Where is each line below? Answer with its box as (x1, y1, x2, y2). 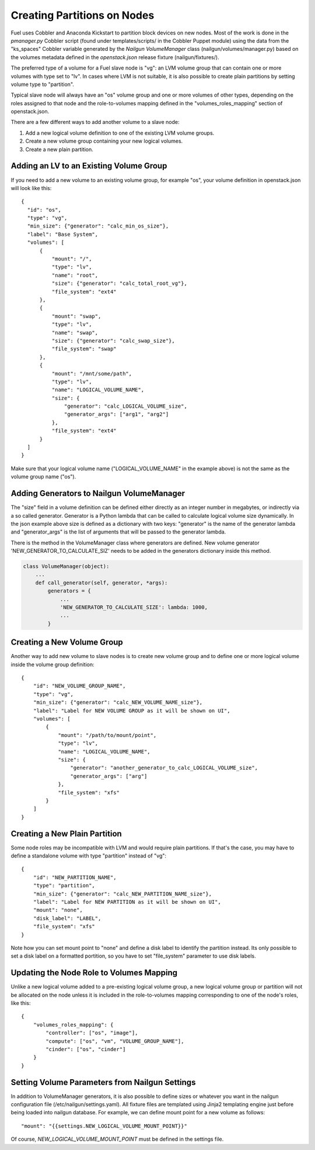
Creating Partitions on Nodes (10, 9, 155, 22)
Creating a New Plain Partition (10, 828, 122, 839)
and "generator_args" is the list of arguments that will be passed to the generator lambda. (10, 528, 226, 535)
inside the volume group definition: (10, 661, 94, 668)
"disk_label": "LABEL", (33, 915, 101, 921)
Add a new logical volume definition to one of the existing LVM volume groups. (25, 129, 215, 136)
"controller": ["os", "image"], (45, 1030, 138, 1037)
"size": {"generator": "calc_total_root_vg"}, (51, 280, 188, 287)
